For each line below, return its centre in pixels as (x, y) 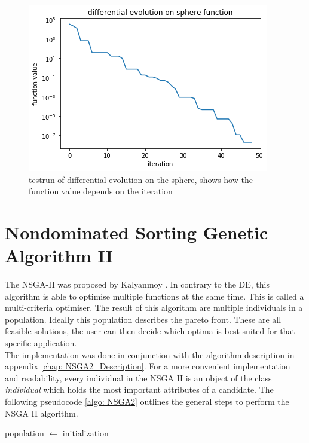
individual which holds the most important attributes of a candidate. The (139, 389)
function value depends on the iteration (101, 191)
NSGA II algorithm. (42, 413)
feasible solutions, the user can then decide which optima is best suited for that (150, 331)
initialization (85, 433)
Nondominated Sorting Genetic (137, 232)
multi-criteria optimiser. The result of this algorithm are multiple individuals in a (154, 308)
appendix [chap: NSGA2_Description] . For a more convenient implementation (148, 366)
